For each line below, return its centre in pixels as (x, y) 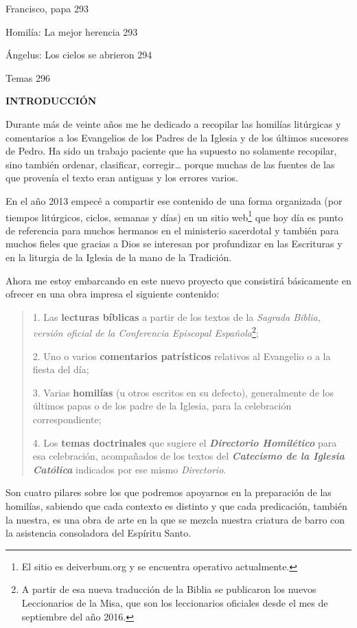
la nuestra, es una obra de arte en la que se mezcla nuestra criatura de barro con (175, 519)
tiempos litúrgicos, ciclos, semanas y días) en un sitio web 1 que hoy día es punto (174, 216)
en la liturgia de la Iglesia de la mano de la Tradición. (119, 257)
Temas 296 (28, 77)
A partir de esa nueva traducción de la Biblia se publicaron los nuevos (169, 589)
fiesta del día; (61, 369)
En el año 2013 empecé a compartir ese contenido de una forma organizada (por (174, 200)
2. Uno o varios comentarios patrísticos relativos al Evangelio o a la (182, 356)
